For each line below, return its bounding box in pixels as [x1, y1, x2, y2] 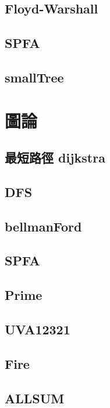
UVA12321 [5, 320, 70, 338]
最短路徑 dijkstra [5, 148, 105, 167]
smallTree [5, 68, 64, 86]
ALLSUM [5, 389, 65, 407]
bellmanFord [5, 217, 82, 235]
